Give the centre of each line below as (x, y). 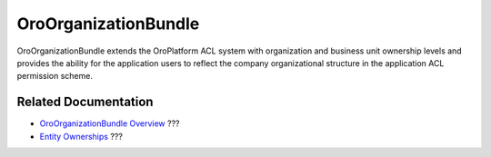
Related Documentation (85, 102)
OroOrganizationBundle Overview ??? (110, 123)
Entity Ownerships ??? (81, 136)
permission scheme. (55, 76)
